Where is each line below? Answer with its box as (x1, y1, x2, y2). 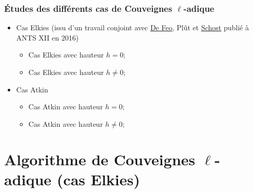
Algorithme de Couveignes (4, 148, 196, 169)
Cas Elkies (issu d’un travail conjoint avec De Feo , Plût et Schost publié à (16, 22, 249, 33)
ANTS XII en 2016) (16, 32, 79, 43)
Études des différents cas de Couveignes (4, 2, 172, 14)
